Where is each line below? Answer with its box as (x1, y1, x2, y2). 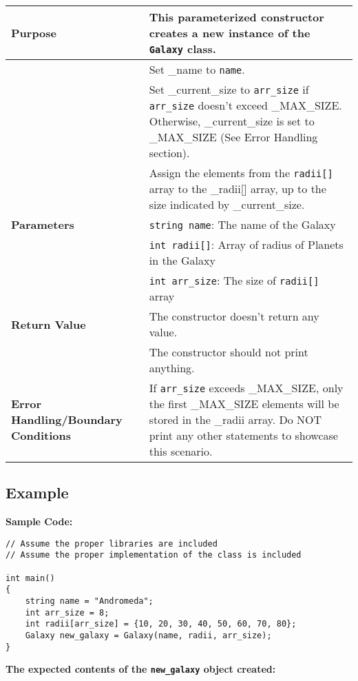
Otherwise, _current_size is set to (149, 113, 315, 129)
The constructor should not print (149, 344, 308, 360)
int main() (6, 573, 55, 583)
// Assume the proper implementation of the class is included (6, 550, 302, 560)
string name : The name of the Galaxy (149, 216, 336, 232)
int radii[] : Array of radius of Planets (149, 236, 344, 252)
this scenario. (149, 443, 213, 459)
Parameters (11, 216, 74, 232)
